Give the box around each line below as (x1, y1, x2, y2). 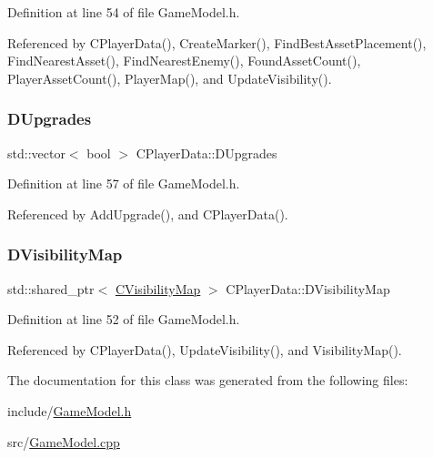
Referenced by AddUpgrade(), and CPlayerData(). (7, 204, 288, 223)
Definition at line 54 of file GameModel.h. (7, 3, 240, 21)
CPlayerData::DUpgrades (136, 143, 277, 162)
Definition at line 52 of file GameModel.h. (7, 310, 240, 329)
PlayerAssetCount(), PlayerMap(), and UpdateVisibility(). (7, 68, 332, 87)
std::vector (7, 143, 65, 162)
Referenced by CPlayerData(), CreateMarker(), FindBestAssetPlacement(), (7, 33, 427, 52)
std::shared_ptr (7, 279, 95, 298)
